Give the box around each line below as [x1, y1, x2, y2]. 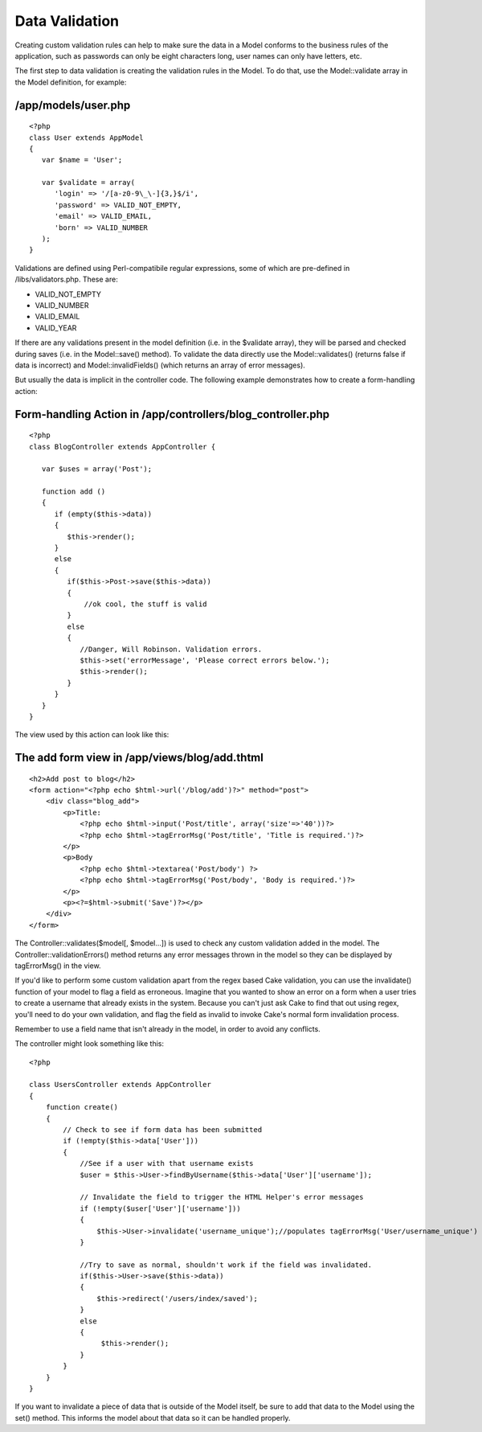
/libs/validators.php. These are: [14, 274, 118, 285]
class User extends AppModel [29, 133, 144, 142]
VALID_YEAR [35, 322, 77, 333]
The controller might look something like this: [14, 1039, 165, 1048]
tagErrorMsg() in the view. [14, 961, 101, 970]
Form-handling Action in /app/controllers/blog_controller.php [14, 407, 330, 421]
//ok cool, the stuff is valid [84, 599, 208, 609]
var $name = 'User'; [41, 155, 123, 165]
